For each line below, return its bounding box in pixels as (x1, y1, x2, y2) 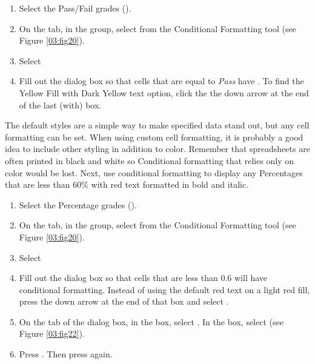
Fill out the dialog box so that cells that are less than (19, 271, 218, 284)
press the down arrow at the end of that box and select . (19, 295, 229, 308)
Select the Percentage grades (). (19, 198, 137, 211)
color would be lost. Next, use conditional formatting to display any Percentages (5, 166, 303, 179)
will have (234, 271, 268, 284)
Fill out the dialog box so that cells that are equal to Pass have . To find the (19, 74, 304, 87)
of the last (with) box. (19, 98, 102, 111)
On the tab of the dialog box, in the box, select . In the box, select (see (19, 315, 283, 328)
